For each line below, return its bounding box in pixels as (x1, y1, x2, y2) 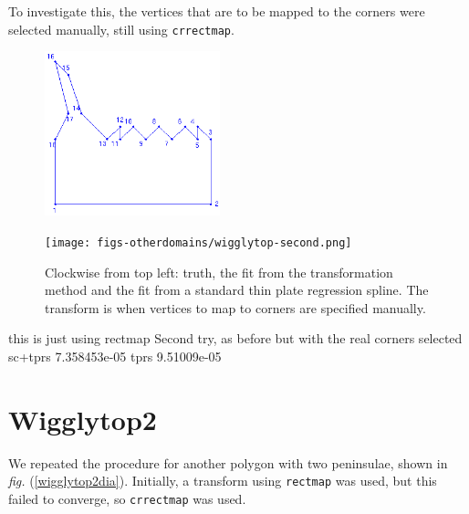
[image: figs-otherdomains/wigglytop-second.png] (45, 236, 352, 249)
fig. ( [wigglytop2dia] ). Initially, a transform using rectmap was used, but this (8, 471, 437, 490)
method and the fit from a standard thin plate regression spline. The (45, 280, 429, 299)
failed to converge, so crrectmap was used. (8, 488, 246, 508)
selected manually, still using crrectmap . (8, 19, 234, 38)
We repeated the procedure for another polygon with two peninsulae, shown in (8, 453, 448, 472)
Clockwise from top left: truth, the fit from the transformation (45, 262, 393, 281)
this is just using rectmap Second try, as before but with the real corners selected (8, 329, 463, 348)
